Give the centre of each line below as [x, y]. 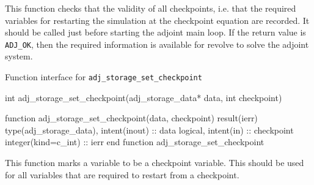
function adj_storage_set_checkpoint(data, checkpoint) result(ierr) [131, 118]
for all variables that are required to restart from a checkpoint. [122, 174]
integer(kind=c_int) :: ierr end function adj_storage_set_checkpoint [135, 142]
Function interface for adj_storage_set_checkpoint [104, 77]
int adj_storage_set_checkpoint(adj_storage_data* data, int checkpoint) [144, 97]
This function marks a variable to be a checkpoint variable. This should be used [155, 163]
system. [19, 56]
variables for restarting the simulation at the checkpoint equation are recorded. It [157, 20]
